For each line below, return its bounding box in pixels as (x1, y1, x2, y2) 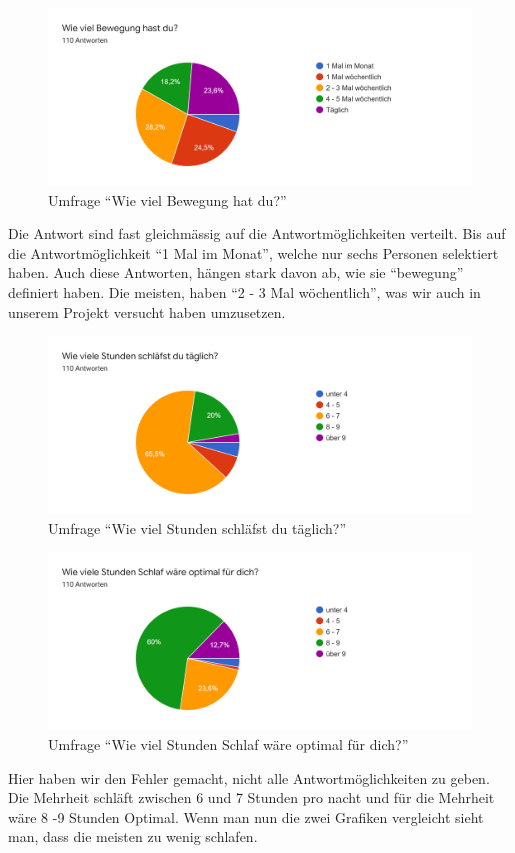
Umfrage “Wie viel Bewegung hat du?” (48, 189, 287, 210)
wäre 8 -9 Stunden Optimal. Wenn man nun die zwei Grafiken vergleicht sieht (8, 806, 484, 827)
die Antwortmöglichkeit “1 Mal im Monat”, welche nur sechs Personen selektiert (8, 242, 499, 263)
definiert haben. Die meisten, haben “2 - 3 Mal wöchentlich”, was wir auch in (8, 282, 481, 303)
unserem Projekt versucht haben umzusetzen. (8, 301, 286, 322)
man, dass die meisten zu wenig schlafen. (8, 826, 258, 847)
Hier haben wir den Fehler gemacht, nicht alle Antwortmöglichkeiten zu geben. (8, 767, 490, 788)
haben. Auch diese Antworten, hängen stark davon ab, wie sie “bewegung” (8, 262, 464, 283)
